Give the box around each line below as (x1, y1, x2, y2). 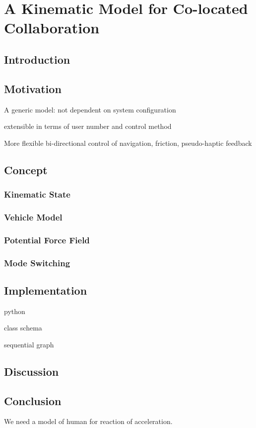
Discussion (4, 363, 59, 379)
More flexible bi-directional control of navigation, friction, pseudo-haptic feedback (4, 137, 252, 148)
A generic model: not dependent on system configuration (4, 104, 176, 114)
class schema (4, 322, 42, 333)
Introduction (4, 51, 70, 67)
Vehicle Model (4, 211, 63, 223)
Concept (4, 162, 48, 177)
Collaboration (4, 17, 100, 38)
